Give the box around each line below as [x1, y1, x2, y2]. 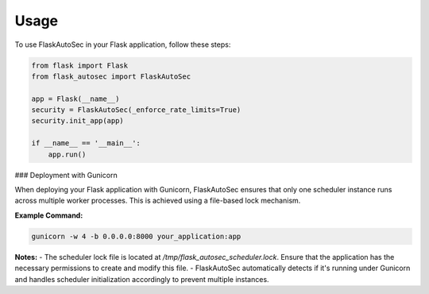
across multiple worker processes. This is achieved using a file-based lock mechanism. [14, 195, 301, 206]
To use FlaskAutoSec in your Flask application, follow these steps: [14, 40, 231, 49]
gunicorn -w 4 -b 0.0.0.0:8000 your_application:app [31, 231, 242, 241]
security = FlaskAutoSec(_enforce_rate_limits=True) [31, 106, 242, 114]
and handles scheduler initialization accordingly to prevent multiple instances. [14, 274, 269, 284]
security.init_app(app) [31, 116, 125, 126]
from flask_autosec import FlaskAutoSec [31, 72, 191, 81]
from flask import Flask [31, 60, 129, 70]
